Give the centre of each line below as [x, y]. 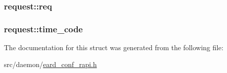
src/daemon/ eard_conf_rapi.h [51, 64]
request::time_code [43, 29]
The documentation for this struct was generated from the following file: [114, 47]
